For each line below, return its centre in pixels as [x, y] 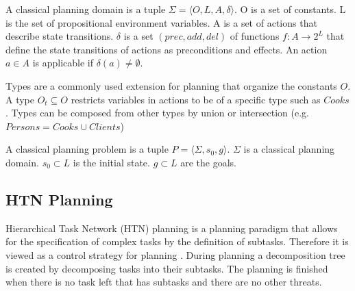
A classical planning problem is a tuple [87, 149]
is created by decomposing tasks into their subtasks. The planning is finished [167, 268]
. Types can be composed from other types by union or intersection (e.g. [158, 113]
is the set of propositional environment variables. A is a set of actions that [161, 22]
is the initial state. [111, 162]
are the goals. [208, 162]
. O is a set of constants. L [290, 9]
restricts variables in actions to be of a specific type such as [196, 99]
